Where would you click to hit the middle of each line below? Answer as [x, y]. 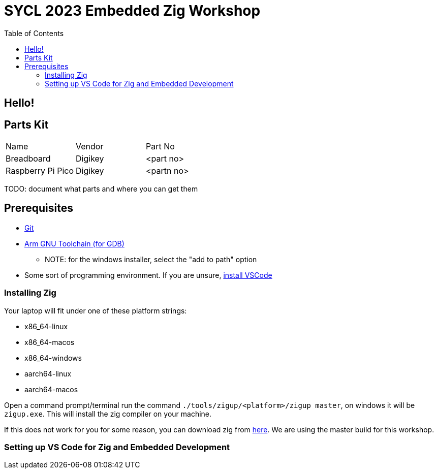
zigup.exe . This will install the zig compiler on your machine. [108, 414]
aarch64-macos [51, 389]
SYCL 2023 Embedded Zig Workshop [132, 11]
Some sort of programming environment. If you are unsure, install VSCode [148, 275]
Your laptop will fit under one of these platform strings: [96, 310]
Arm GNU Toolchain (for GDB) [74, 243]
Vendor [90, 147]
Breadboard [28, 159]
